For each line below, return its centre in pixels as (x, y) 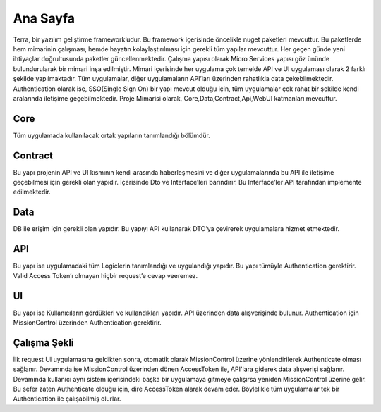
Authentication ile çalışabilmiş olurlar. (67, 399)
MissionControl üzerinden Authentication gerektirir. (87, 322)
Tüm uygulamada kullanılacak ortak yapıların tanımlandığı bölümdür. (112, 135)
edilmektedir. (32, 192)
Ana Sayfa (44, 18)
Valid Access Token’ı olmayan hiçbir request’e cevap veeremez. (105, 275)
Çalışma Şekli (43, 343)
